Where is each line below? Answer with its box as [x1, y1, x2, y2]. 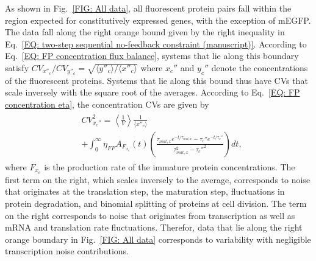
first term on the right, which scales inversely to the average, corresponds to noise [5, 173, 311, 186]
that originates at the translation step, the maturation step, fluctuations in [5, 185, 285, 198]
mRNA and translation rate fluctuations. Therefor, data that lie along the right [5, 221, 303, 234]
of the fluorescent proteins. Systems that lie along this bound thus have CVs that [5, 74, 308, 86]
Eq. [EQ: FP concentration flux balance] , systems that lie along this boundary [5, 49, 299, 62]
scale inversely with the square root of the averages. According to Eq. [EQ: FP [5, 86, 300, 99]
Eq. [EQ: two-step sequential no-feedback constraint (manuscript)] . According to [5, 37, 307, 50]
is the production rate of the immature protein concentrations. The [44, 161, 295, 173]
